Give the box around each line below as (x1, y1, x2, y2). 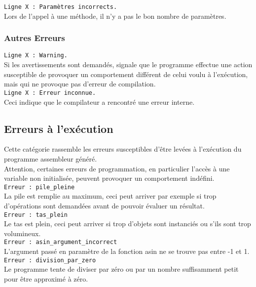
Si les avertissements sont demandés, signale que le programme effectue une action (4, 59, 253, 70)
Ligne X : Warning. (4, 52, 68, 59)
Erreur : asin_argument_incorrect (4, 239, 117, 246)
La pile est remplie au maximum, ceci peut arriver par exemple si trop (4, 191, 217, 201)
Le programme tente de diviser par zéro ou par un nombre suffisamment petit (4, 264, 239, 274)
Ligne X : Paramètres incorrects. (4, 3, 117, 10)
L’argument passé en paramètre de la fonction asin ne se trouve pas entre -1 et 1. (4, 246, 250, 256)
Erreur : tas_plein (4, 211, 68, 218)
